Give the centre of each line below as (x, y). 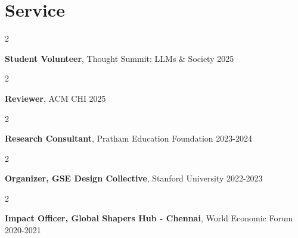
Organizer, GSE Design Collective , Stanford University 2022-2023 (134, 178)
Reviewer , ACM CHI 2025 (55, 98)
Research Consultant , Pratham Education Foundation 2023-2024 (128, 138)
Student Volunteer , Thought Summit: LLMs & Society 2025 (119, 58)
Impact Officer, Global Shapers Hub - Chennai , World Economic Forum (149, 218)
